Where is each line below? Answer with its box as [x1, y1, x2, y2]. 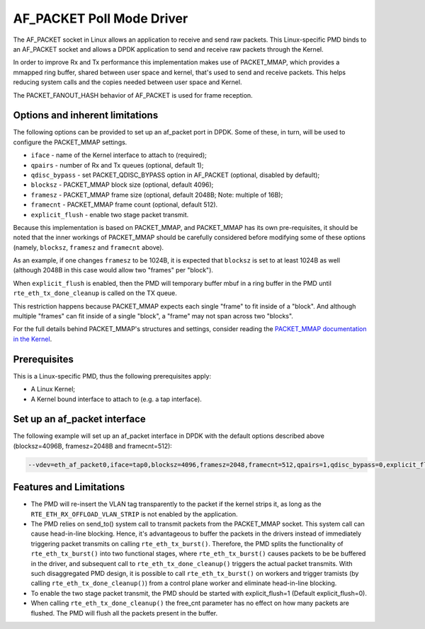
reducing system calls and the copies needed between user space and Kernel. [13, 78, 242, 86]
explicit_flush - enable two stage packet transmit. [30, 210, 189, 219]
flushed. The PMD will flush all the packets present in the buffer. [30, 608, 218, 617]
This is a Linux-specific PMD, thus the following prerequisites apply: [13, 371, 212, 380]
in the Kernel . [13, 335, 52, 343]
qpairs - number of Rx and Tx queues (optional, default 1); [30, 161, 204, 169]
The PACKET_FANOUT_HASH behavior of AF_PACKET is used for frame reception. [13, 91, 253, 99]
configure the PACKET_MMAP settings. [13, 138, 127, 146]
